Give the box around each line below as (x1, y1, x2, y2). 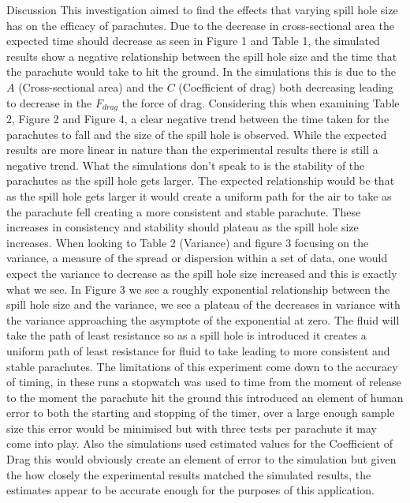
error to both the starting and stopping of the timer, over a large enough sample (6, 404, 395, 421)
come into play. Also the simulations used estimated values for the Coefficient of (6, 435, 393, 452)
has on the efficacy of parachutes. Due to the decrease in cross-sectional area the (6, 17, 394, 33)
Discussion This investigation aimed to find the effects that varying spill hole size (6, 2, 398, 17)
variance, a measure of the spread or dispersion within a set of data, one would (6, 250, 388, 266)
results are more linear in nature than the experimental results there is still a (6, 141, 378, 158)
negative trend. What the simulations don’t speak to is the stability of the (6, 156, 365, 173)
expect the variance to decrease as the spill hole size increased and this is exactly (6, 265, 397, 281)
